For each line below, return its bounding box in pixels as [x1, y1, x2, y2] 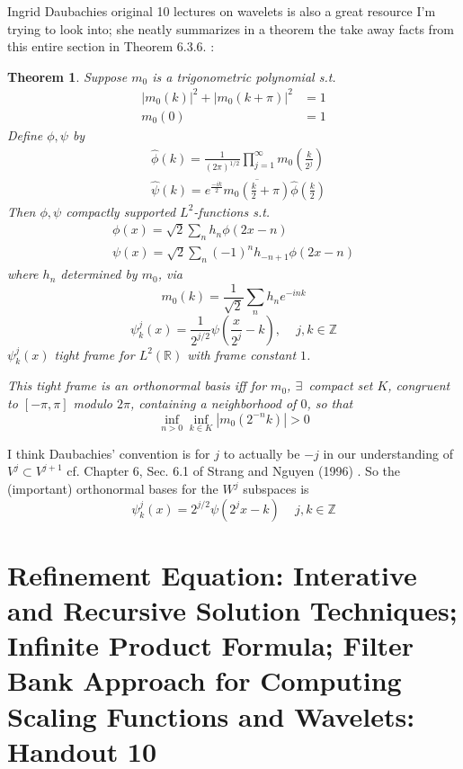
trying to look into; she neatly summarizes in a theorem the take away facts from [7, 19, 455, 38]
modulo [73, 394, 112, 413]
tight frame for [54, 344, 135, 363]
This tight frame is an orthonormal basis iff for [7, 376, 267, 395]
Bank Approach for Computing [7, 662, 402, 699]
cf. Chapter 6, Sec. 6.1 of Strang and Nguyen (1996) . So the [67, 461, 400, 480]
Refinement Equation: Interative [7, 556, 417, 593]
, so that [307, 394, 353, 413]
